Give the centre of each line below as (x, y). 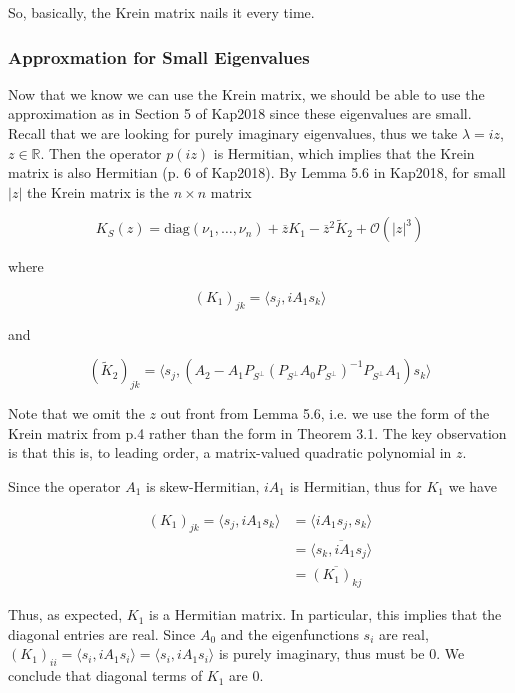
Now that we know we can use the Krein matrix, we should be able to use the (246, 93)
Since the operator (64, 485)
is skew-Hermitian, (202, 485)
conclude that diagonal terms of (105, 675)
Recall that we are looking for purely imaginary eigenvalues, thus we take (233, 133)
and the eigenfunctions (289, 633)
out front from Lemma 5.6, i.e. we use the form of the (325, 413)
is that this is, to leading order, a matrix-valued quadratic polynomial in (230, 452)
